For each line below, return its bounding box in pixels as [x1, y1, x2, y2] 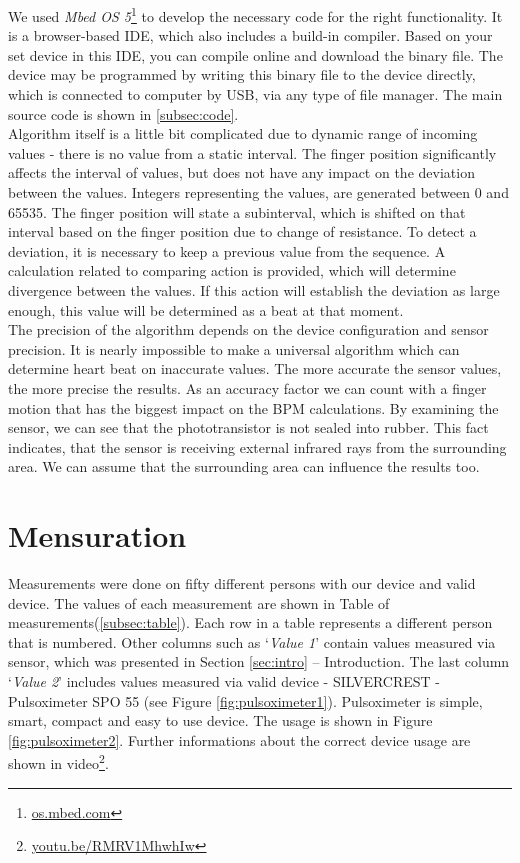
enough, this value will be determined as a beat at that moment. [8, 299, 404, 320]
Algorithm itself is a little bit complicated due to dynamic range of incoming [8, 123, 478, 144]
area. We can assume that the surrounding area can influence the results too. [8, 456, 480, 477]
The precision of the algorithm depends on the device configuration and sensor [8, 319, 489, 340]
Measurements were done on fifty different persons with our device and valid [8, 573, 476, 594]
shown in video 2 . [8, 750, 109, 774]
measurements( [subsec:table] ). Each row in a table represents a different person [8, 612, 493, 633]
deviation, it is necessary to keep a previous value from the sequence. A [8, 240, 446, 261]
